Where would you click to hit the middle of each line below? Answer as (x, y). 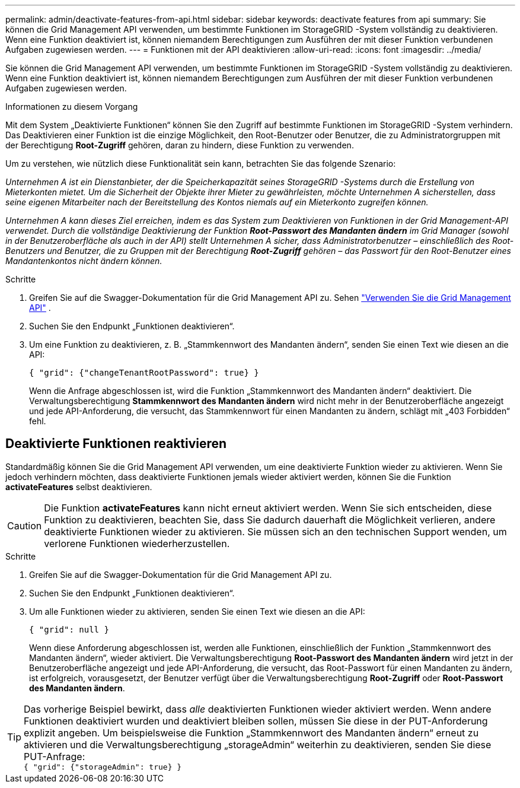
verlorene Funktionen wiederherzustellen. (137, 543)
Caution (25, 525)
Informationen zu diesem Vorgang (72, 107)
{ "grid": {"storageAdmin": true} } (103, 767)
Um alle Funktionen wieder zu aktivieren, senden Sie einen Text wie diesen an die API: (197, 611)
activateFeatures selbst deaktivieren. (79, 487)
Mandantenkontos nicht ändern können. (84, 261)
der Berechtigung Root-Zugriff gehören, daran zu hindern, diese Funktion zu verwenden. (180, 145)
